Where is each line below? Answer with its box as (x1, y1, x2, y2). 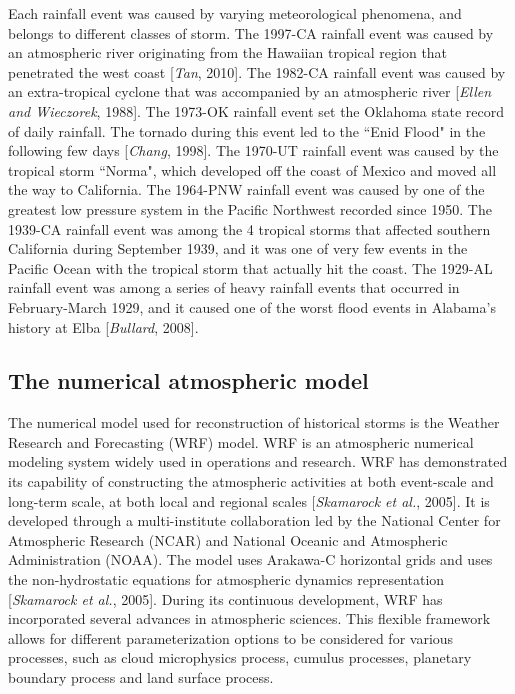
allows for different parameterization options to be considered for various (8, 627, 454, 648)
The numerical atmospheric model (8, 365, 369, 396)
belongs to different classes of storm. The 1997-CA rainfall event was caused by (8, 22, 494, 43)
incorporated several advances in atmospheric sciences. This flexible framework (8, 608, 491, 629)
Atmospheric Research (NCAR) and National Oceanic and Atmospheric (8, 529, 448, 550)
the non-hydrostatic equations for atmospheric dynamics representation (8, 569, 445, 590)
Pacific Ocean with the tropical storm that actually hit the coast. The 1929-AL (8, 257, 493, 278)
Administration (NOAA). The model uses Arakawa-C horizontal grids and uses (8, 549, 493, 570)
